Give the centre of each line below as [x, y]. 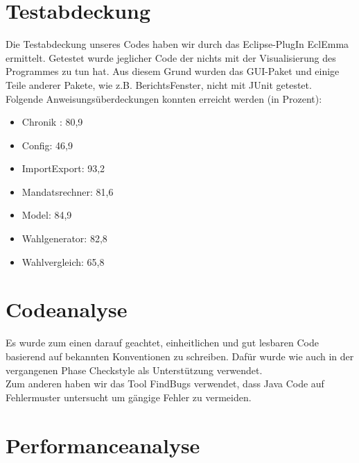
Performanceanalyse [103, 445]
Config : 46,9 [47, 145]
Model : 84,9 [47, 215]
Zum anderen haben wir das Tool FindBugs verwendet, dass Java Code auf [165, 384]
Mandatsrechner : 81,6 [68, 191]
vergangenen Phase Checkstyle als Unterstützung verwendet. [134, 370]
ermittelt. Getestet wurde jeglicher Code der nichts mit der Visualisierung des [171, 57]
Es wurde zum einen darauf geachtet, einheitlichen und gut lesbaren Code [162, 343]
